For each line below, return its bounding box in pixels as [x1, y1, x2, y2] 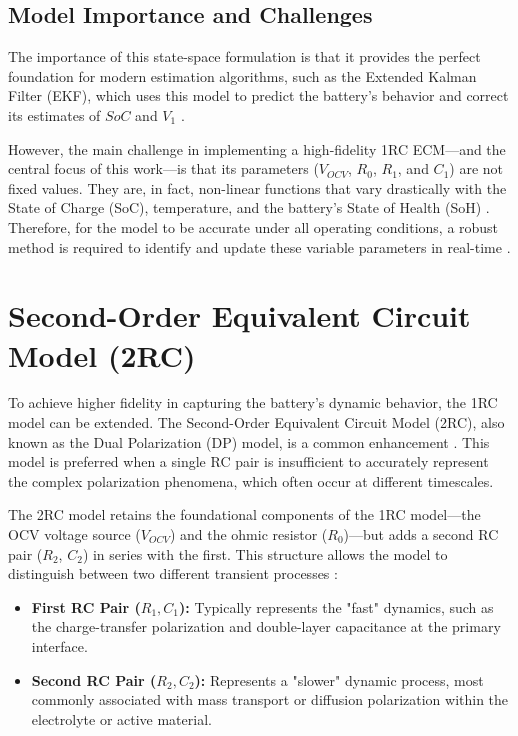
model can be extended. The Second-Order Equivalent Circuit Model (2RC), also [8, 412, 505, 433]
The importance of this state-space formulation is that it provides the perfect [8, 46, 481, 67]
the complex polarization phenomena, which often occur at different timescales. [8, 470, 494, 491]
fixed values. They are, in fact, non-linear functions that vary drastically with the [8, 177, 507, 198]
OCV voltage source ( [8, 524, 141, 545]
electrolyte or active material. [31, 708, 212, 729]
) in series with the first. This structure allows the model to [82, 543, 448, 564]
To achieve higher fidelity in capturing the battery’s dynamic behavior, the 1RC [8, 392, 498, 413]
